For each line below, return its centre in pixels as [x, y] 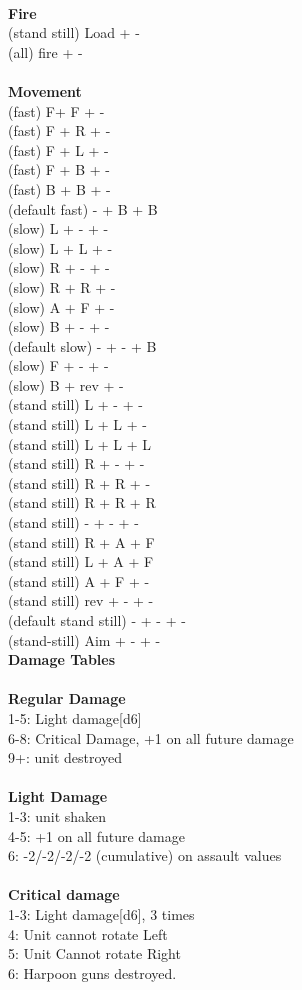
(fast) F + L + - [58, 149]
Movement [45, 90]
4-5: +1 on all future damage [96, 835]
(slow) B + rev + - [66, 384]
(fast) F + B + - [59, 169]
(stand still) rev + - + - [81, 600]
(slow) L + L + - [60, 247]
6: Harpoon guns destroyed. [92, 972]
